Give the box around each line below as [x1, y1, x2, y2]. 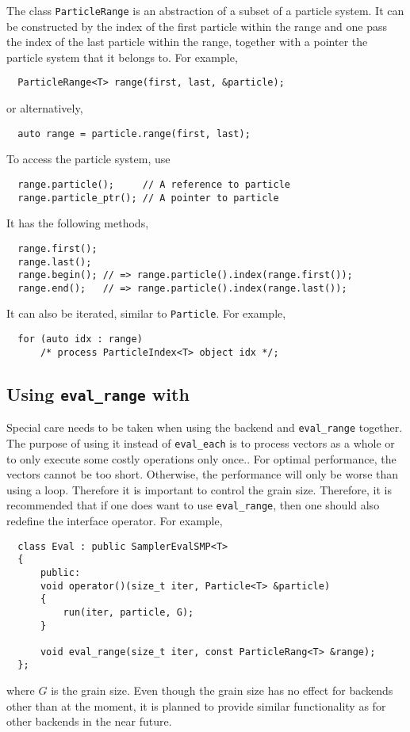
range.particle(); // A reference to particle [17, 178, 290, 190]
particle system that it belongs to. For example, [6, 48, 238, 65]
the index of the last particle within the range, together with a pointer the [6, 33, 368, 50]
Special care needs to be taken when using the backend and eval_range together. [6, 419, 403, 436]
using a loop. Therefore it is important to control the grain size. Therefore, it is [6, 481, 392, 498]
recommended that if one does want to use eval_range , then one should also [6, 497, 380, 513]
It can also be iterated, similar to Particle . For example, [6, 305, 286, 322]
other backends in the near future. [6, 713, 172, 730]
